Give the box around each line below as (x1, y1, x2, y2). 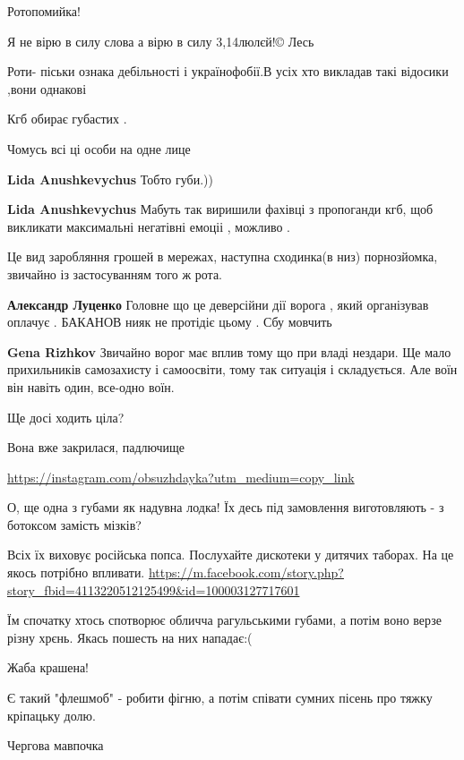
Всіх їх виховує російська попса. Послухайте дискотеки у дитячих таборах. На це (7, 545, 454, 564)
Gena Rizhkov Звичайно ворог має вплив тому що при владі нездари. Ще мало (7, 342, 451, 361)
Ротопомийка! (7, 2, 81, 20)
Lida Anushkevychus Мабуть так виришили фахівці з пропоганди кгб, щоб (7, 200, 434, 218)
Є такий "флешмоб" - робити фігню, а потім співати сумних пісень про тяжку (7, 688, 433, 707)
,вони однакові (7, 79, 87, 98)
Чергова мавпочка (7, 736, 104, 755)
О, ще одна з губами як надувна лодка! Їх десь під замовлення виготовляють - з (7, 498, 444, 517)
